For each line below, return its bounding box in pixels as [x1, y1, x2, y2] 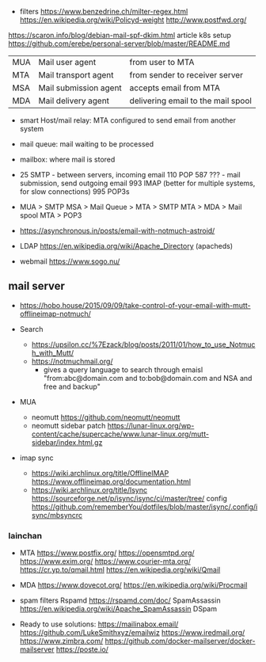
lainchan [8, 530, 43, 541]
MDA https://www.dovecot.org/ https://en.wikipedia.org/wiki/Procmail [19, 580, 248, 590]
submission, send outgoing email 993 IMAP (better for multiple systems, [19, 178, 256, 188]
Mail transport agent [38, 70, 114, 80]
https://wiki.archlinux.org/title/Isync [31, 485, 148, 494]
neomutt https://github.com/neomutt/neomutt [31, 412, 180, 422]
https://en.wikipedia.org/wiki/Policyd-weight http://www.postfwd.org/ [19, 15, 247, 25]
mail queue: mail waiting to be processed [19, 139, 154, 149]
